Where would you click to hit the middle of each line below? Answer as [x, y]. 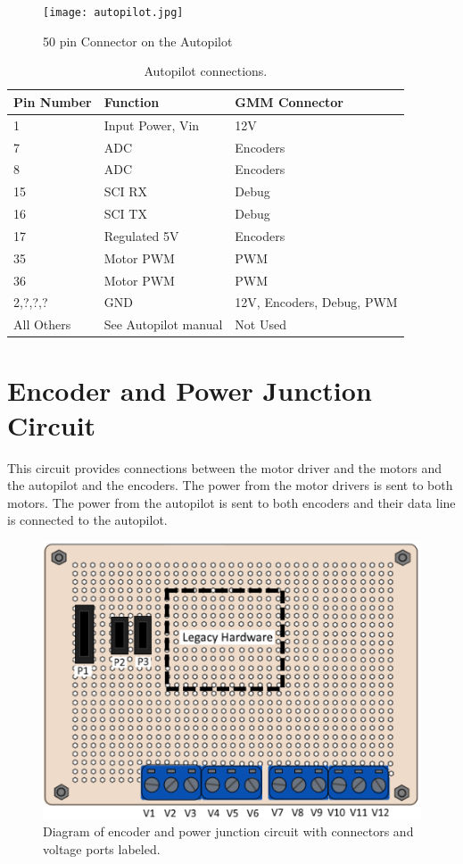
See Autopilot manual [163, 324]
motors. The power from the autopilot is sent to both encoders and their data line [231, 502]
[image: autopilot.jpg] [113, 12]
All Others [42, 324]
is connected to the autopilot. [87, 520]
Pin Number [53, 101]
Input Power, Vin [152, 125]
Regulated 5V [141, 235]
